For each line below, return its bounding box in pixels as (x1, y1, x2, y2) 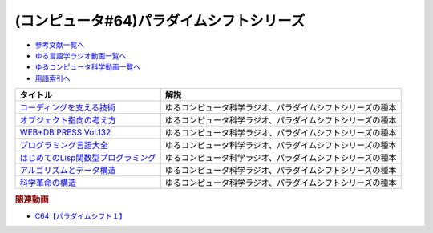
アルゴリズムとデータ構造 (19, 165, 116, 176)
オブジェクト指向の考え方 (19, 114, 116, 126)
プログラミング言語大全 (19, 140, 108, 151)
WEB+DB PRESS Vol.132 (19, 127, 111, 138)
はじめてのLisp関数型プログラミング (19, 152, 156, 163)
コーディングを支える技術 (19, 102, 116, 114)
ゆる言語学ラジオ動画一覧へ (34, 50, 127, 60)
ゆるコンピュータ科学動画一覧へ (34, 62, 140, 72)
